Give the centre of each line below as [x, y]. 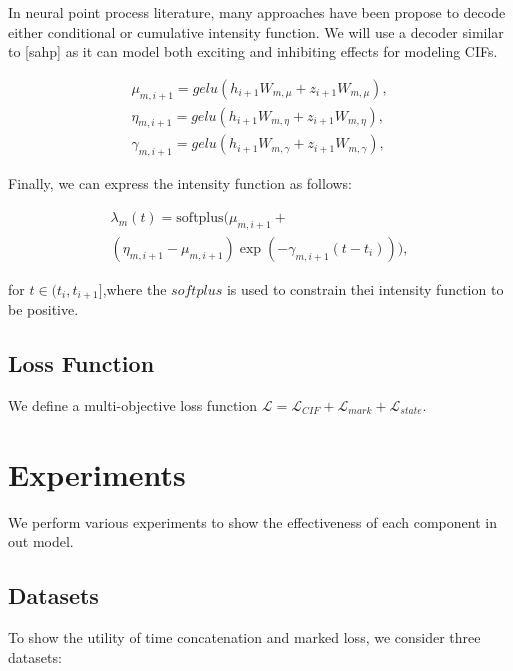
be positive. [43, 309]
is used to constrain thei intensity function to [365, 288]
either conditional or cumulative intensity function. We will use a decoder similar [256, 31]
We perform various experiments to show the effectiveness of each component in [252, 521]
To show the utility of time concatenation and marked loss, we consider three [244, 637]
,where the [134, 288]
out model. [41, 541]
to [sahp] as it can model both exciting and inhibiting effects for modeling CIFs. [253, 51]
